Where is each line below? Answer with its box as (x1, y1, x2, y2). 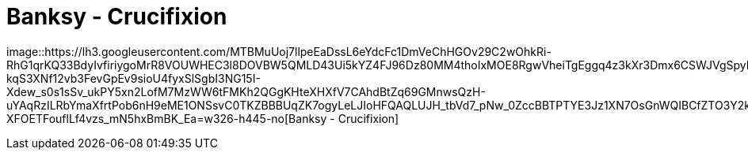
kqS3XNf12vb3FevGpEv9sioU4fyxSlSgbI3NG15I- (6, 71, 261, 85)
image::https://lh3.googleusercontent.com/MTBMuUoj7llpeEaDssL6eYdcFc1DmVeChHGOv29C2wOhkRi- (6, 44, 551, 58)
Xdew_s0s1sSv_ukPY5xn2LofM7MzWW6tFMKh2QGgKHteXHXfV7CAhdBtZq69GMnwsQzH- (6, 84, 486, 98)
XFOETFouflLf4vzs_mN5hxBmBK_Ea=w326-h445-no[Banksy (6, 111, 327, 125)
